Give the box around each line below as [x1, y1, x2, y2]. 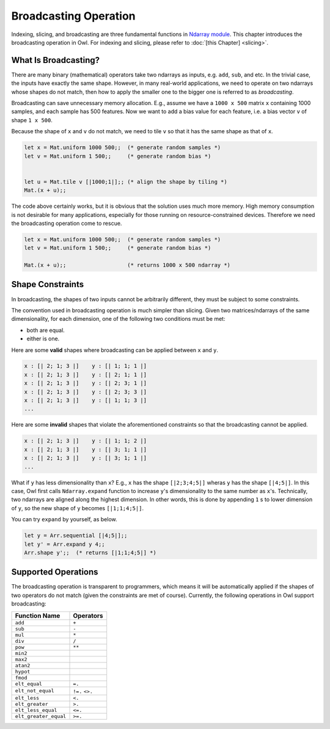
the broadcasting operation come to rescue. [11, 219, 122, 227]
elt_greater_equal [15, 713, 67, 719]
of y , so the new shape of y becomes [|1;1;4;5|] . [11, 504, 144, 511]
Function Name [15, 611, 61, 620]
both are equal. [26, 326, 65, 334]
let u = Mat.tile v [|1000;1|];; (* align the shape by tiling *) [24, 178, 227, 185]
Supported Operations [11, 567, 98, 577]
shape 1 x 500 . [11, 116, 53, 123]
